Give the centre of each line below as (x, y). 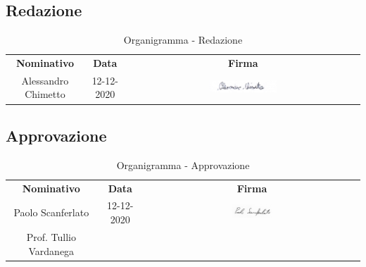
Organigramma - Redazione (183, 40)
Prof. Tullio (51, 236)
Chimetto (45, 94)
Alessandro (45, 80)
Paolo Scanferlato (51, 212)
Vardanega (51, 250)
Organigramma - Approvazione (183, 164)
